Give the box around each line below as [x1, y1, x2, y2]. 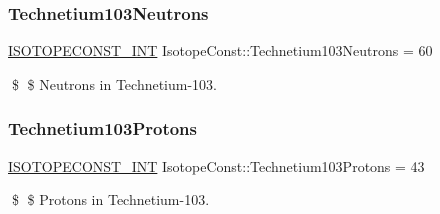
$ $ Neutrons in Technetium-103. [11, 73, 218, 94]
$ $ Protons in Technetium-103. [11, 189, 210, 210]
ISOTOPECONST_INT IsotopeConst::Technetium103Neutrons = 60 [8, 40, 433, 61]
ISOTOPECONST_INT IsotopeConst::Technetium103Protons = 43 [8, 155, 425, 176]
